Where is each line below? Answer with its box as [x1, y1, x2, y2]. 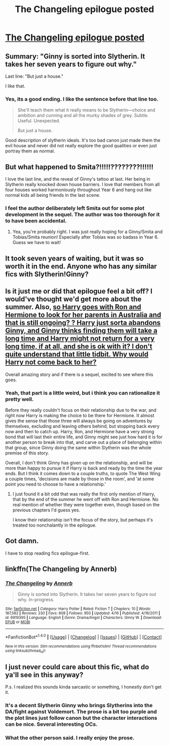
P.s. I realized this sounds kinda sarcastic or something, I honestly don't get [5, 684, 162, 690]
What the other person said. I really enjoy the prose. [5, 734, 135, 741]
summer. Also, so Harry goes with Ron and [5, 303, 141, 311]
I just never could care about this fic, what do [5, 662, 149, 671]
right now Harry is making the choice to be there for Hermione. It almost [5, 412, 154, 418]
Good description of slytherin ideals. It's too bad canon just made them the [5, 137, 160, 143]
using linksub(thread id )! [5, 648, 46, 654]
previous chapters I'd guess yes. [12, 507, 80, 513]
